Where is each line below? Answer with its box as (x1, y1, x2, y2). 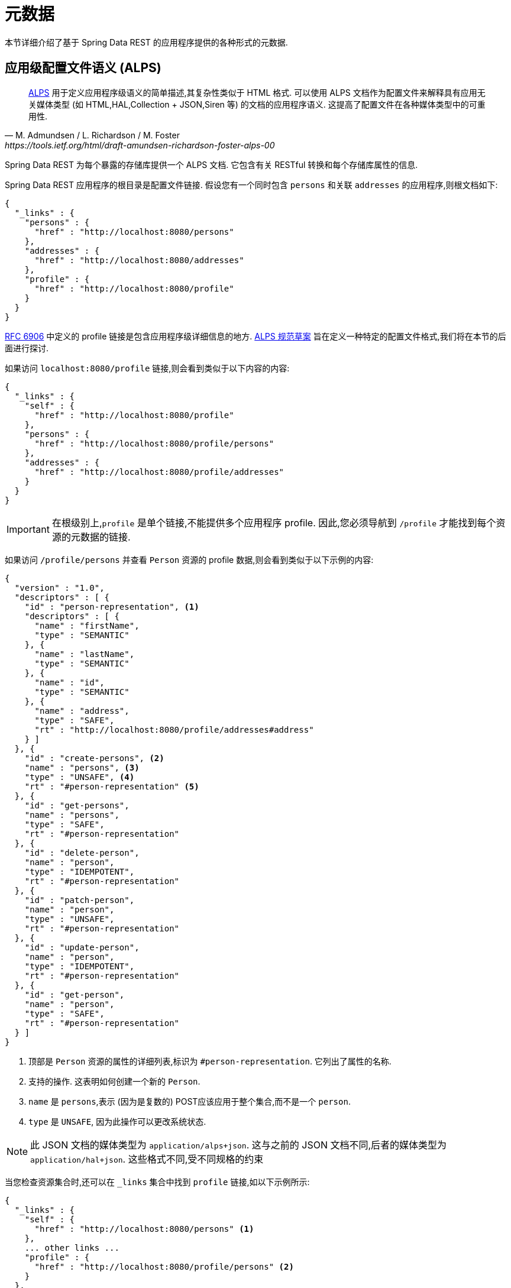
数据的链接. (80, 530, 131, 543)
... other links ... (24, 1242, 119, 1253)
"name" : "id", (34, 677, 105, 687)
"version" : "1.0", (14, 582, 105, 593)
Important (7, 523, 50, 535)
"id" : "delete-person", (24, 847, 140, 857)
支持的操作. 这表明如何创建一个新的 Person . (28, 1076, 200, 1086)
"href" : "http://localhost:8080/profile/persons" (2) (34, 1261, 294, 1271)
